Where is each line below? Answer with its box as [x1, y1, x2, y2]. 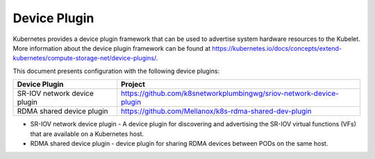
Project [120, 80, 146, 90]
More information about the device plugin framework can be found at [12, 44, 211, 52]
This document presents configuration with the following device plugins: [12, 67, 220, 75]
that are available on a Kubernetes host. [30, 129, 144, 138]
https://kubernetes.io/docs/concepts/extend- [212, 44, 342, 52]
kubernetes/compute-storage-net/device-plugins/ [12, 54, 156, 62]
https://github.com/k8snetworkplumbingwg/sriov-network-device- [120, 89, 340, 99]
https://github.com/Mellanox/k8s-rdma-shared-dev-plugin [120, 106, 312, 116]
